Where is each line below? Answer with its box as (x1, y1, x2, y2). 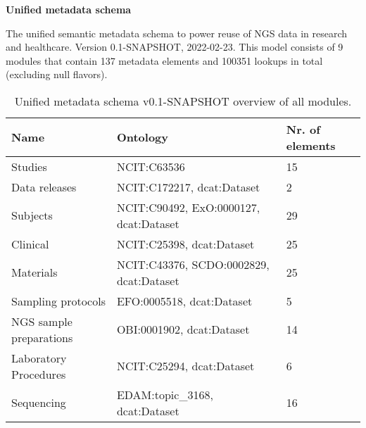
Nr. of (286, 120, 320, 137)
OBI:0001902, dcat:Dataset (116, 321, 250, 338)
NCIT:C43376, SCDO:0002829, (116, 256, 270, 272)
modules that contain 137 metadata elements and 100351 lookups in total (6, 53, 323, 68)
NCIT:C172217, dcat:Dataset (116, 178, 260, 195)
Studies (11, 158, 47, 175)
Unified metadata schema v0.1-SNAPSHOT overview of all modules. (14, 92, 352, 109)
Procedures (11, 365, 66, 382)
